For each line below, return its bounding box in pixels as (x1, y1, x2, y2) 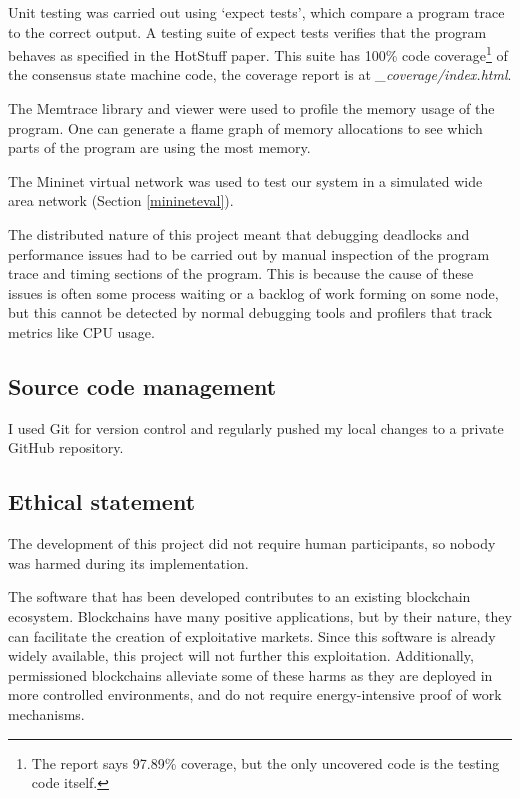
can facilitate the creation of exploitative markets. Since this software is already (8, 625, 496, 646)
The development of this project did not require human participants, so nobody (8, 533, 496, 554)
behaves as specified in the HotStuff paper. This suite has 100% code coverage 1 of (8, 42, 508, 65)
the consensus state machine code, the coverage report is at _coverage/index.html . (8, 64, 512, 85)
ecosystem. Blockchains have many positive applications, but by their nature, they (8, 605, 512, 626)
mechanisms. (8, 703, 85, 724)
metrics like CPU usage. (8, 321, 155, 342)
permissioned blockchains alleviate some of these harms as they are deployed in (8, 664, 493, 685)
